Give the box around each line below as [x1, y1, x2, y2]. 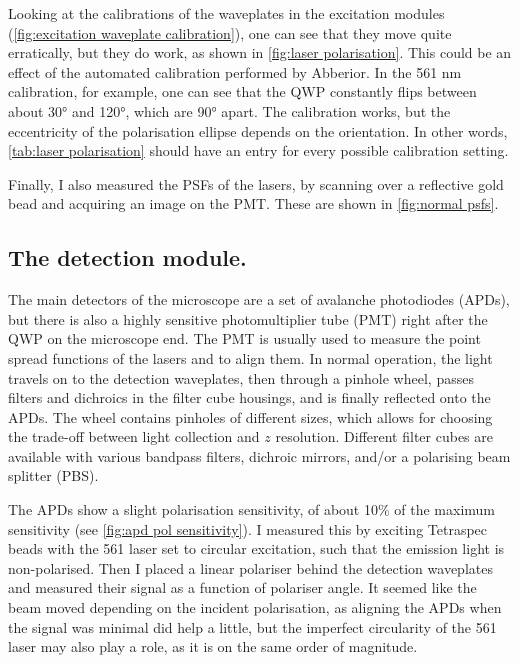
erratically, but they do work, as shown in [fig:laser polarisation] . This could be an [8, 42, 512, 63]
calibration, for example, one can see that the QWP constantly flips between [8, 81, 477, 102]
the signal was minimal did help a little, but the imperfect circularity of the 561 [8, 616, 497, 637]
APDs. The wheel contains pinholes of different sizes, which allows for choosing [8, 406, 493, 427]
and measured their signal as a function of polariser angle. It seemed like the [8, 577, 477, 598]
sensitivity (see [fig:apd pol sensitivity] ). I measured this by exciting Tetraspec [8, 518, 488, 539]
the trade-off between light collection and [8, 426, 260, 447]
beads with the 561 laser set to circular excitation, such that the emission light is [8, 538, 505, 559]
